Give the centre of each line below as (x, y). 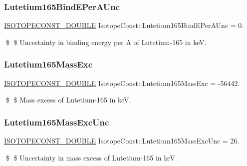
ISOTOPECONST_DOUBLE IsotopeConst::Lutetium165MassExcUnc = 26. (122, 141)
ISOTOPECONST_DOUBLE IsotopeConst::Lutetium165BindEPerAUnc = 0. (124, 25)
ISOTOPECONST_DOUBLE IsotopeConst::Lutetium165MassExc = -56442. (122, 83)
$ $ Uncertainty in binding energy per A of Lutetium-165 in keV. (106, 42)
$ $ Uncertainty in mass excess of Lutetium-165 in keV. (91, 157)
